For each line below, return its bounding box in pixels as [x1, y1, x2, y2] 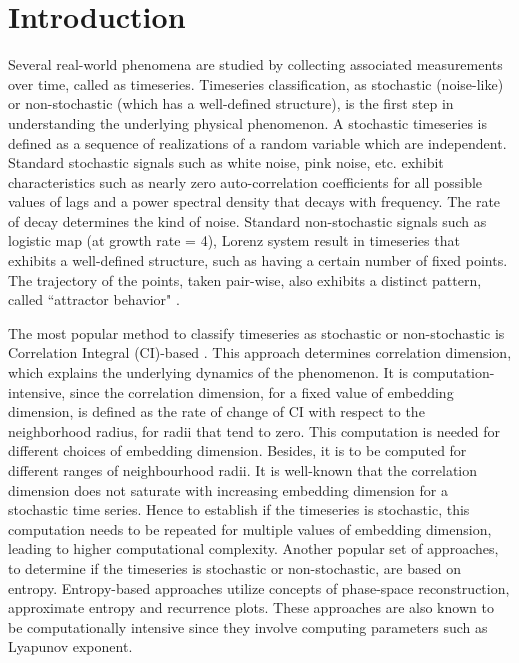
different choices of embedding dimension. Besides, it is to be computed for [8, 440, 467, 461]
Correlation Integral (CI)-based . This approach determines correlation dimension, [8, 342, 512, 363]
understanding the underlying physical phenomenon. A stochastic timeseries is [8, 112, 488, 133]
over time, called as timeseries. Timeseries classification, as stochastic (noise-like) [8, 73, 504, 94]
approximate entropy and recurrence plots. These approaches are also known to [8, 597, 494, 618]
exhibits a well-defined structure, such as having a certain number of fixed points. [8, 250, 508, 271]
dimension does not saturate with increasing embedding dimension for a [8, 479, 448, 500]
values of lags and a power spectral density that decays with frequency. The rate [8, 191, 501, 212]
